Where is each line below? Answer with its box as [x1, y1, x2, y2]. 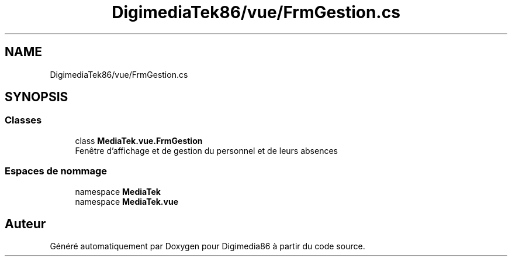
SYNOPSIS [5, 90, 68, 105]
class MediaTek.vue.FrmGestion [75, 135, 203, 146]
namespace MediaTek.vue [75, 196, 178, 207]
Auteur [5, 216, 46, 231]
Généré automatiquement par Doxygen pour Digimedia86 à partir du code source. [50, 241, 365, 252]
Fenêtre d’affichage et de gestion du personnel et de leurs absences [75, 145, 338, 156]
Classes [5, 114, 42, 126]
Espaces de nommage [5, 165, 108, 177]
